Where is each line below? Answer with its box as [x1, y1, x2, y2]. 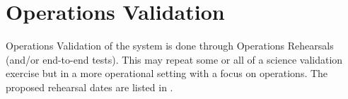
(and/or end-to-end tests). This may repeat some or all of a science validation [6, 52, 343, 66]
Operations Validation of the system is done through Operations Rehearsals [6, 38, 334, 53]
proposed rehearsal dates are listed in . [6, 79, 173, 94]
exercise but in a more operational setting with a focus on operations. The [6, 66, 328, 81]
